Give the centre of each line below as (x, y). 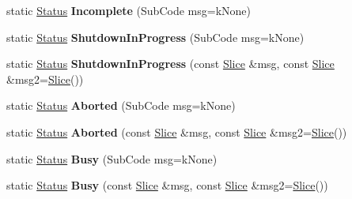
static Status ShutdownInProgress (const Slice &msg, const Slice (170, 64)
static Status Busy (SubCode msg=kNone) (112, 158)
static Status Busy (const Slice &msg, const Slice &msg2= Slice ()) (167, 185)
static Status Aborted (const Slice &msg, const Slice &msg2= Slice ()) (177, 131)
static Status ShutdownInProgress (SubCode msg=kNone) (155, 37)
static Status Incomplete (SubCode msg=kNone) (129, 10)
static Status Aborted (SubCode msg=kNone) (121, 105)
